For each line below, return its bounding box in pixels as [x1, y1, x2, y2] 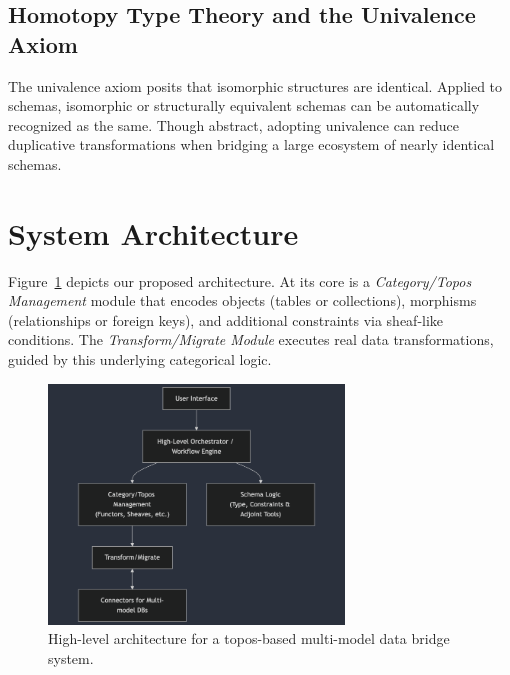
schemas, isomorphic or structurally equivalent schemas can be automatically [8, 95, 480, 116]
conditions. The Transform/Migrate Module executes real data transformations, [8, 329, 494, 350]
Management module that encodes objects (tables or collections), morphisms [8, 290, 477, 311]
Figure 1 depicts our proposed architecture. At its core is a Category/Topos [8, 270, 472, 291]
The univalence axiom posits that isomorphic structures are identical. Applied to [8, 75, 503, 96]
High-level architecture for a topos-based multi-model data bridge [48, 628, 450, 649]
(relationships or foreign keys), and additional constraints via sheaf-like [8, 309, 444, 330]
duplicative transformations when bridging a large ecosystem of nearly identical [8, 134, 495, 155]
